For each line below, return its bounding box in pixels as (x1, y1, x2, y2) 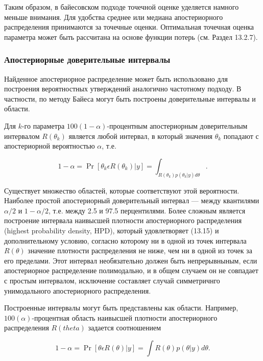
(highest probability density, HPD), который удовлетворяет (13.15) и (4, 225, 219, 235)
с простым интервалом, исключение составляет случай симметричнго (4, 275, 220, 285)
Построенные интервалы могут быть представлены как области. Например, (4, 302, 238, 313)
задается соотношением (88, 322, 161, 333)
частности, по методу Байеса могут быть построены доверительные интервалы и (4, 93, 256, 104)
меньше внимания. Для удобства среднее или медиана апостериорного (4, 11, 223, 22)
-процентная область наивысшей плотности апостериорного (32, 312, 218, 323)
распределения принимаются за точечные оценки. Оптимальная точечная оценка (4, 21, 254, 32)
